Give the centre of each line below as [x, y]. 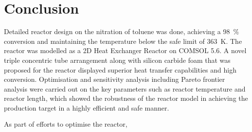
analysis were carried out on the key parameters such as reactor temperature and [125, 88]
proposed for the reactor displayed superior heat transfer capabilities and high [120, 69]
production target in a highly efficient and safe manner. [87, 107]
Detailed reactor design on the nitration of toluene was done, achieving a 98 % [122, 31]
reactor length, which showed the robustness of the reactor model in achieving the [126, 98]
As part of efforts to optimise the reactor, [66, 124]
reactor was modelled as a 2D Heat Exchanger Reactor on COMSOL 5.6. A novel [125, 50]
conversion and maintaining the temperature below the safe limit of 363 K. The [123, 41]
